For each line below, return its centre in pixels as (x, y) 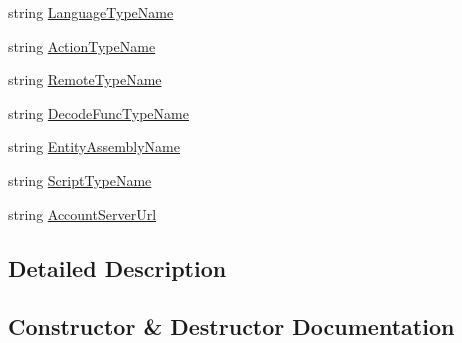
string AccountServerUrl (82, 213)
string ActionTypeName (82, 45)
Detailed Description (117, 267)
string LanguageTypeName (91, 12)
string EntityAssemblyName (94, 146)
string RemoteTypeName (85, 79)
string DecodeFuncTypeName (98, 112)
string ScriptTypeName (80, 179)
